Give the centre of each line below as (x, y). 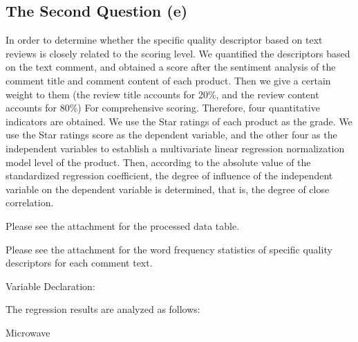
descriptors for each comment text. (79, 263)
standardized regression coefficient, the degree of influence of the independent (169, 175)
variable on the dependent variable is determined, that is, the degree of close (168, 189)
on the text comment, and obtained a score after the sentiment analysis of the (171, 67)
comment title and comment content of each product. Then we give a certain (168, 80)
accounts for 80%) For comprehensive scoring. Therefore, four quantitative (163, 108)
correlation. (30, 202)
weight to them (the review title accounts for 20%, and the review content (162, 94)
